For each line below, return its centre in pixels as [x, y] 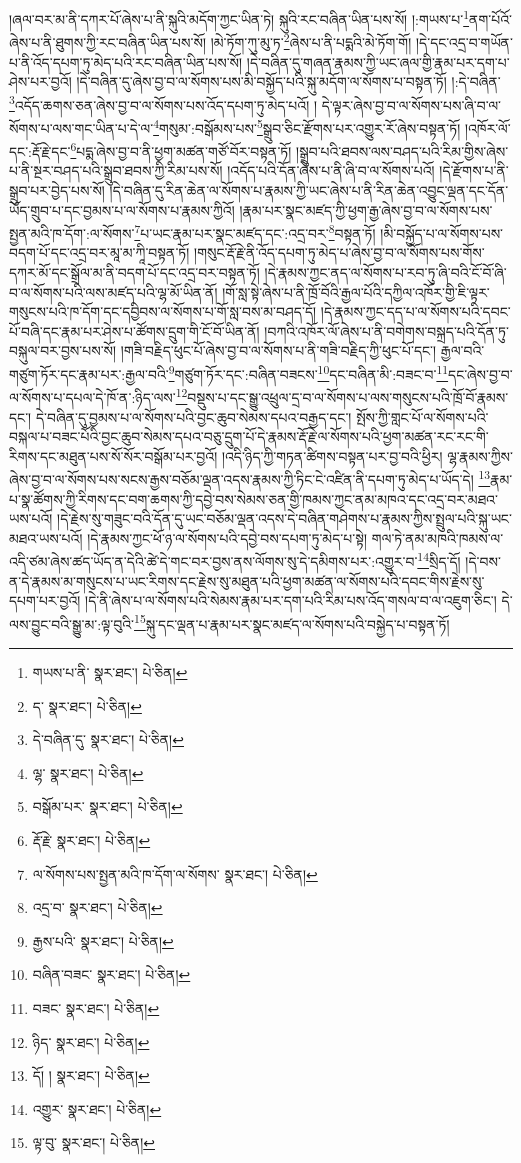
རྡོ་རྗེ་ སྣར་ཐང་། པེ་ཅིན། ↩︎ [91, 840]
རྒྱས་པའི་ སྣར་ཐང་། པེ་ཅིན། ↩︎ [103, 940]
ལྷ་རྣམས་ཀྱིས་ [480, 455]
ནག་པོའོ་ [490, 18]
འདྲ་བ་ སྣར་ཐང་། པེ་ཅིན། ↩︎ [97, 907]
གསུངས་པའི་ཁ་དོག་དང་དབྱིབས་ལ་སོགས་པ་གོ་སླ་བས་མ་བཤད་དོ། [163, 311]
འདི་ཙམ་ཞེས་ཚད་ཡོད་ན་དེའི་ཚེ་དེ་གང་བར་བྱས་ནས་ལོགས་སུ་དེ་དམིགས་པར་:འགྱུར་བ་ [213, 561]
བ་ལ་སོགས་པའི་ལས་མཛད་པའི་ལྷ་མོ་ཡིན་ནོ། [113, 291]
